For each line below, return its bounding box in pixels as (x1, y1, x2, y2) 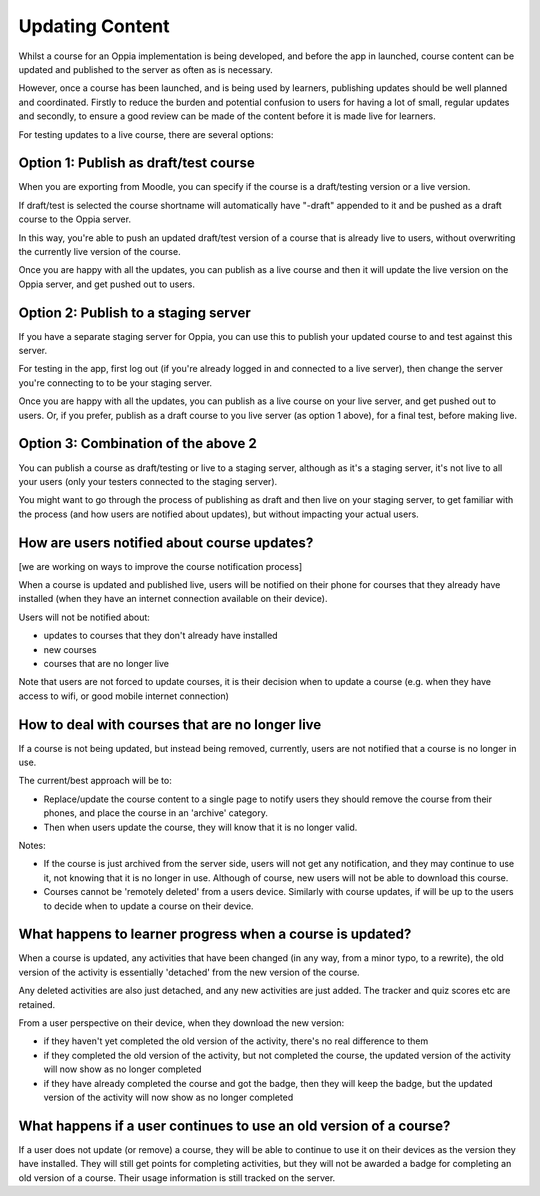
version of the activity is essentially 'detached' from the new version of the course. (18, 966, 360, 978)
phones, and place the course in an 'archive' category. (43, 807, 269, 819)
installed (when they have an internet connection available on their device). (18, 593, 328, 605)
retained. (18, 998, 56, 1010)
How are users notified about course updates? (18, 534, 314, 551)
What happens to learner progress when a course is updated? (18, 926, 412, 943)
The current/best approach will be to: (18, 775, 172, 787)
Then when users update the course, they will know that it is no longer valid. (43, 821, 358, 833)
